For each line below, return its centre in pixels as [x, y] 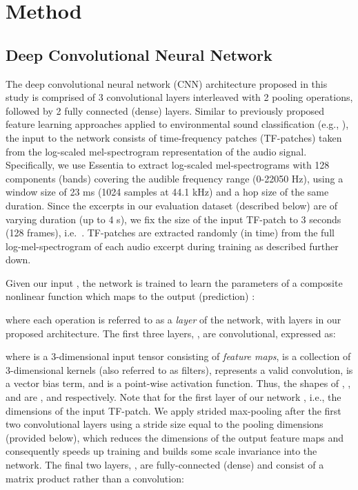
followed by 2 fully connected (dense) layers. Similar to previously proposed [165, 110]
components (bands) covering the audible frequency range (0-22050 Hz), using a [175, 178]
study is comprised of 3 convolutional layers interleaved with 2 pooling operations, [179, 97]
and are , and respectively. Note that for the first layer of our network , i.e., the [173, 397]
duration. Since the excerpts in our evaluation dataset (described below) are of [172, 205]
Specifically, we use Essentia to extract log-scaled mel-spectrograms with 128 [168, 165]
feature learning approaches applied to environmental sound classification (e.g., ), [177, 124]
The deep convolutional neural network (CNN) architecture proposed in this [167, 83]
